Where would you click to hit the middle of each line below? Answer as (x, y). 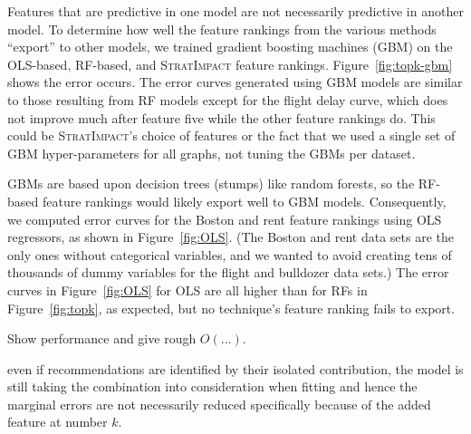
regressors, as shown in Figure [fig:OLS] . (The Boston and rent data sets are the (231, 237)
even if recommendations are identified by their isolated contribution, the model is (235, 368)
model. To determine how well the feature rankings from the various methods (222, 29)
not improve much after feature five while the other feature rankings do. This (221, 117)
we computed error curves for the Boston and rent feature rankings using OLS (225, 219)
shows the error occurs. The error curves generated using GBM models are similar (235, 82)
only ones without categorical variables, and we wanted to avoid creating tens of (230, 254)
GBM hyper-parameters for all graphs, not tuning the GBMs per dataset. (211, 153)
